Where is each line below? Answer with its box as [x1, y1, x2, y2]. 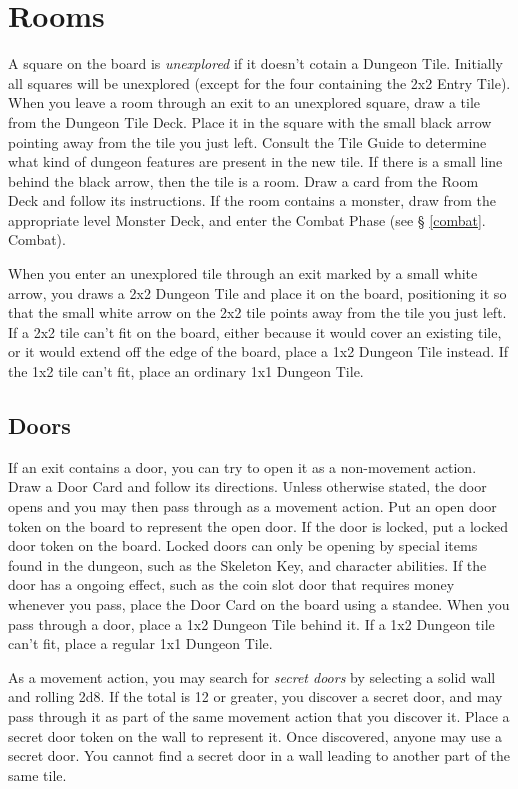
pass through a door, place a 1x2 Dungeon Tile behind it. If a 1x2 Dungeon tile [8, 613, 495, 634]
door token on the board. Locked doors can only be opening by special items [8, 535, 478, 556]
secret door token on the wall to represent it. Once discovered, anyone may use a [8, 725, 502, 746]
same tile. [8, 764, 67, 785]
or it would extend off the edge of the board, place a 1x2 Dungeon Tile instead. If [8, 341, 509, 362]
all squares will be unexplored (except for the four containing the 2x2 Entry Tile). [8, 72, 511, 93]
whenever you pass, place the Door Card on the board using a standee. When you [8, 593, 510, 614]
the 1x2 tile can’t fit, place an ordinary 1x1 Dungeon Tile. [8, 361, 364, 382]
